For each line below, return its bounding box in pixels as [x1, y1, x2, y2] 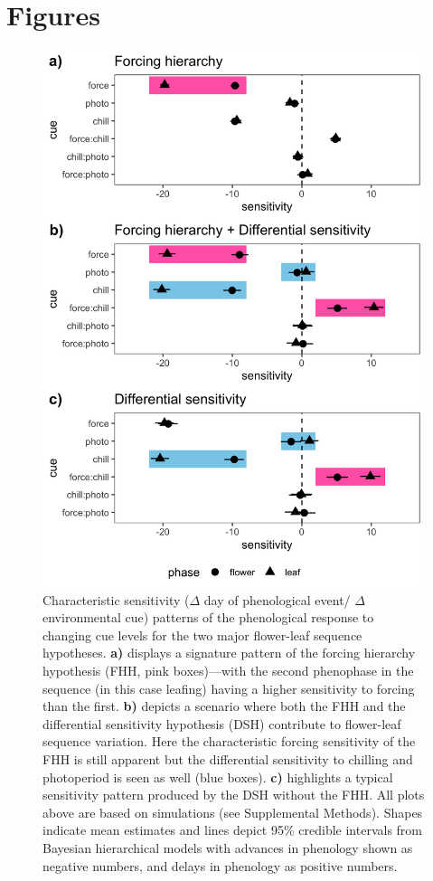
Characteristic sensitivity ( [42, 590, 190, 609]
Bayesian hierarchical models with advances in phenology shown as [42, 838, 413, 857]
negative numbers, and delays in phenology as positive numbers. [42, 856, 398, 875]
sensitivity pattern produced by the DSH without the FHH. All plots [42, 785, 425, 804]
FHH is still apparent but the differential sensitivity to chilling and [42, 750, 413, 768]
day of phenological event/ [203, 590, 351, 609]
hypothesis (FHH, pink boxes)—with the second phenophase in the [42, 661, 414, 680]
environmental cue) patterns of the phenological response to [42, 608, 374, 627]
